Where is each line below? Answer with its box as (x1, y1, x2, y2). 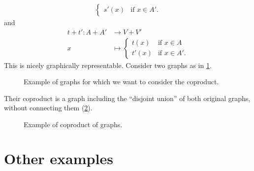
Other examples (4, 148, 113, 168)
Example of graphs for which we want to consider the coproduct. (24, 76, 219, 87)
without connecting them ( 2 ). (4, 103, 93, 113)
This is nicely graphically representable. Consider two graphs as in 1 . (4, 60, 212, 70)
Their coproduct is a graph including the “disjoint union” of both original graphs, (4, 93, 251, 103)
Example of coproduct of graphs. (24, 119, 123, 130)
